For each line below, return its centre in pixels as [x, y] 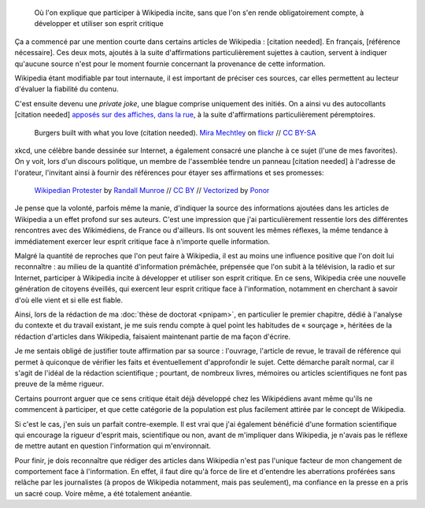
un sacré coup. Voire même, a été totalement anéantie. [103, 493]
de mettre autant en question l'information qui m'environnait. [113, 446]
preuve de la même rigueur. [59, 384]
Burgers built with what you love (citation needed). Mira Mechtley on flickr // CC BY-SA [175, 132]
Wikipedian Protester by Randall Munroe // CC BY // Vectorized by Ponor [152, 191]
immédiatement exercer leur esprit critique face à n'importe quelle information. [142, 241]
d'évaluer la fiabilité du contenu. [67, 89]
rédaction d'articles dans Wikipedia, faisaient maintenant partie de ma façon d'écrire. [153, 336]
